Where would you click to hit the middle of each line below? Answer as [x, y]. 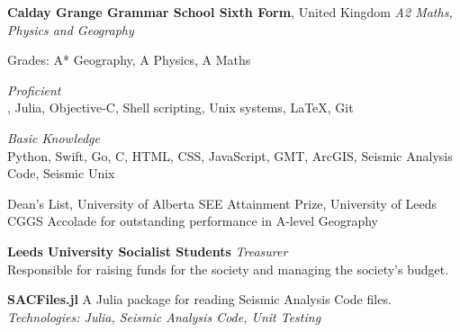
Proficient [34, 90]
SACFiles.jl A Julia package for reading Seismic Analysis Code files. [199, 299]
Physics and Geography [71, 29]
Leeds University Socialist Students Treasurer [148, 251]
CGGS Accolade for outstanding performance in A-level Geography [193, 221]
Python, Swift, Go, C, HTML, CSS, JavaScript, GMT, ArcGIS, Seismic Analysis [230, 155]
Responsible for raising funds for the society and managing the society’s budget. [228, 269]
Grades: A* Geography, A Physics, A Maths [129, 60]
